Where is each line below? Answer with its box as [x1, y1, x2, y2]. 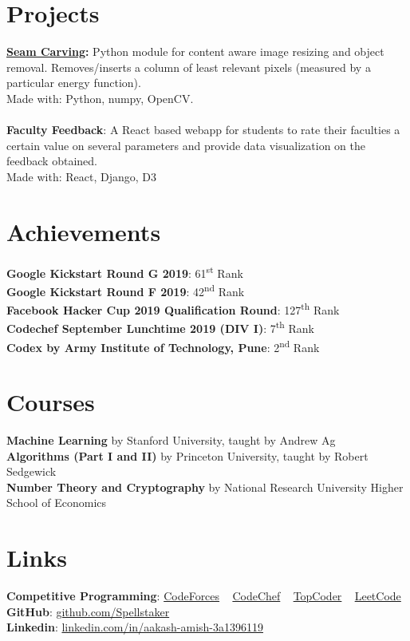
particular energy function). [6, 74, 141, 91]
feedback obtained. [6, 152, 97, 169]
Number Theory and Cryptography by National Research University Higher [6, 478, 404, 495]
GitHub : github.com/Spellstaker [6, 603, 170, 619]
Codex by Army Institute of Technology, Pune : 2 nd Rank [6, 336, 320, 355]
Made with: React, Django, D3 [6, 168, 157, 184]
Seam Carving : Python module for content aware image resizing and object [6, 43, 384, 60]
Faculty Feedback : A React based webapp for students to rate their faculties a [6, 121, 400, 138]
